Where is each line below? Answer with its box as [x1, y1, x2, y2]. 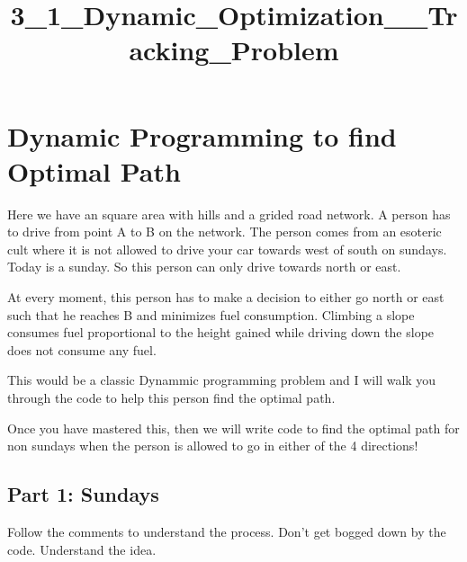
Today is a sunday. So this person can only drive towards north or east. [7, 257, 401, 276]
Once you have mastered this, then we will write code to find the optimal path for [7, 418, 460, 437]
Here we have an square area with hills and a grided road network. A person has [7, 204, 451, 223]
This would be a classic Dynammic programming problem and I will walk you [7, 370, 436, 389]
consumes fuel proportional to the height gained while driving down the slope [7, 323, 435, 342]
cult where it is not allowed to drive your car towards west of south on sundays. [7, 239, 447, 258]
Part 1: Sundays [7, 480, 159, 508]
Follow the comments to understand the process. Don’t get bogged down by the [7, 522, 446, 541]
